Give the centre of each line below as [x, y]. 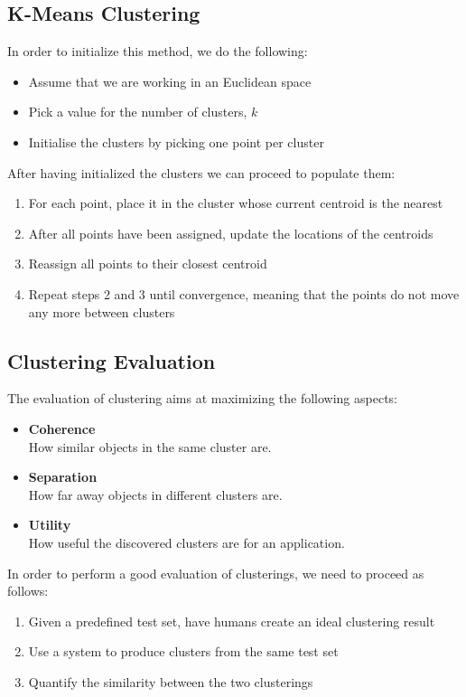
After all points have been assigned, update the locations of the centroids [231, 233]
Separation [63, 477]
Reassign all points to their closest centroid [148, 264]
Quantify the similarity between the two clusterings [171, 681]
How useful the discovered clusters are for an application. [186, 542]
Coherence [62, 428]
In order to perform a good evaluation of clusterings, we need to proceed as [216, 573]
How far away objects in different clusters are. [155, 494]
